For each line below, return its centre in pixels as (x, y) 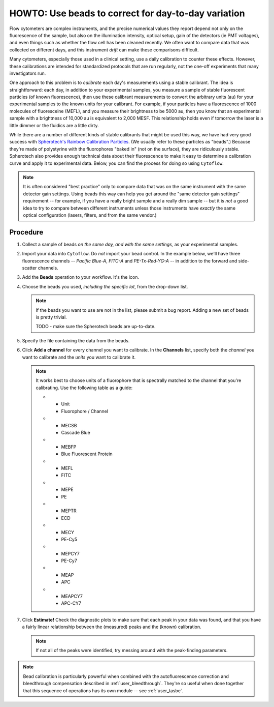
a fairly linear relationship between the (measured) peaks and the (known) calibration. (112, 627)
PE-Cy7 (69, 561)
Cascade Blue (76, 433)
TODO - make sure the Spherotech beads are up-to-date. (96, 327)
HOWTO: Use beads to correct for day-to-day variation (127, 13)
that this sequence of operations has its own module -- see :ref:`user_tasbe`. (103, 690)
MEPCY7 (70, 553)
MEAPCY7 (72, 596)
